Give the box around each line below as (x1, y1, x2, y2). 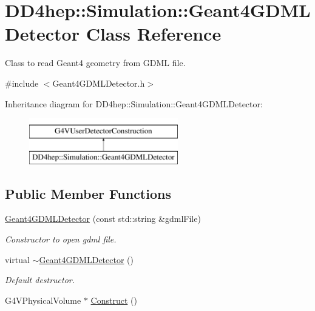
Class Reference (86, 21, 222, 46)
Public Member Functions (5, 184, 171, 202)
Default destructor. (5, 273, 75, 286)
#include (5, 76, 39, 89)
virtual (5, 253, 30, 266)
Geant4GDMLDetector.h (52, 76, 145, 89)
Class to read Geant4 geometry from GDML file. (5, 56, 186, 69)
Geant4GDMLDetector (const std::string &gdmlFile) (5, 212, 201, 225)
